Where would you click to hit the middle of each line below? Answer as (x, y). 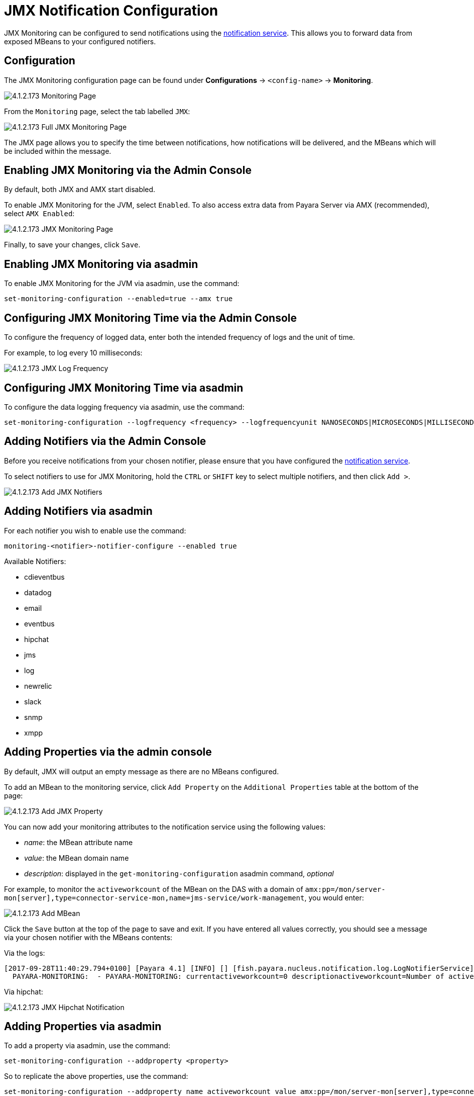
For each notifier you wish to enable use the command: (95, 530)
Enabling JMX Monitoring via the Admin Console (128, 170)
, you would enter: (334, 897)
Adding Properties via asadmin (83, 1026)
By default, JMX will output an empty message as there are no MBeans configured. (142, 771)
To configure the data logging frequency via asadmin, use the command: (124, 407)
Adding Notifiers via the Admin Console (105, 441)
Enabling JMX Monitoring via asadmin (101, 264)
